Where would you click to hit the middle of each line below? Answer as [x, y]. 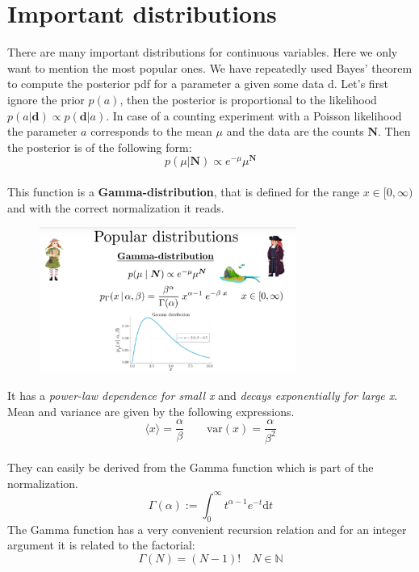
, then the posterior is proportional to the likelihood [248, 99]
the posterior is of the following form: [100, 147]
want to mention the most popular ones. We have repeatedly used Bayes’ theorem [210, 67]
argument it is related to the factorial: [101, 545]
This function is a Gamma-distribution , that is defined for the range [184, 191]
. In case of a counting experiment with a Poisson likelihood [254, 115]
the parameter [42, 131]
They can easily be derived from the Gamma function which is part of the [191, 467]
